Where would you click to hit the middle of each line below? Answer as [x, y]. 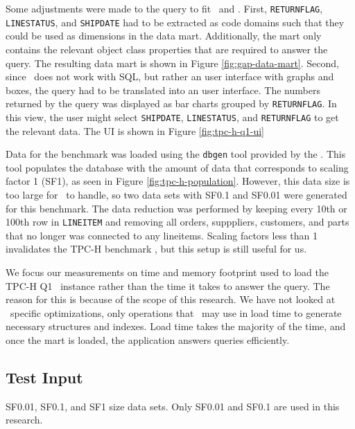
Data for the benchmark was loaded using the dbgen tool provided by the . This [176, 154]
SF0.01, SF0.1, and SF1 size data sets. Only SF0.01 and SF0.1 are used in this [173, 406]
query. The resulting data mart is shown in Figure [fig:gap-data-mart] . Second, [172, 63]
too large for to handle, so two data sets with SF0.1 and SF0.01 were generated [176, 195]
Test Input [44, 377]
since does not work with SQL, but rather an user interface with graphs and [170, 76]
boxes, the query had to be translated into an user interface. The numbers [163, 90]
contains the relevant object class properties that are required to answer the [167, 49]
